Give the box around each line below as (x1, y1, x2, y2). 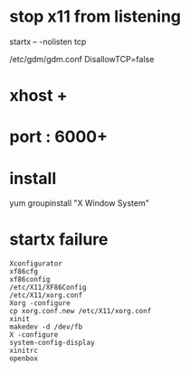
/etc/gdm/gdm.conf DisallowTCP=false (9, 53, 155, 64)
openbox (9, 354, 39, 363)
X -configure (9, 330, 59, 339)
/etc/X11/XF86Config (9, 283, 88, 293)
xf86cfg (9, 267, 39, 276)
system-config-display (9, 339, 95, 348)
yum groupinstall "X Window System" (9, 198, 149, 209)
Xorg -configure (9, 299, 71, 308)
